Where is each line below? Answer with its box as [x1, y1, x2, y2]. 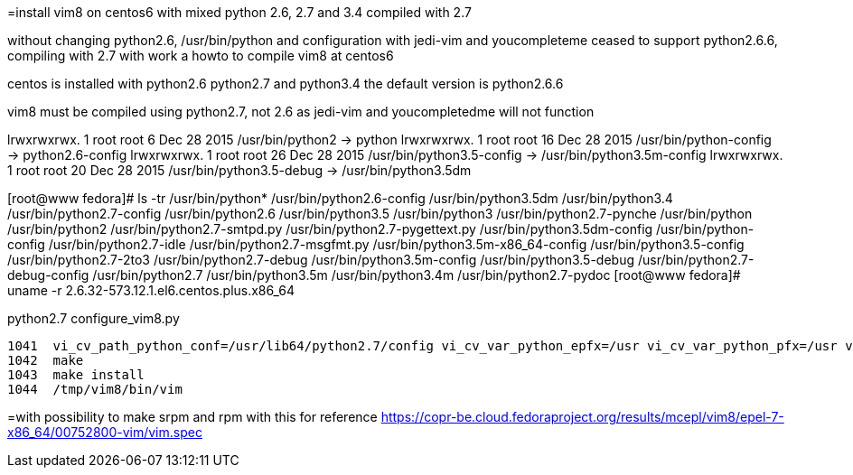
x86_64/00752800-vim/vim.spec [7, 424, 202, 440]
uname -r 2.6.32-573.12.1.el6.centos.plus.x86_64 [7, 283, 295, 298]
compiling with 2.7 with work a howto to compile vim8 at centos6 [7, 48, 394, 63]
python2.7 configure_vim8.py [7, 311, 180, 326]
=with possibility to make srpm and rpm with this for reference [7, 409, 378, 424]
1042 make [7, 353, 84, 368]
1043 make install [7, 368, 145, 382]
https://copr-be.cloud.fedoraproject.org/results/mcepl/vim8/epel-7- [380, 409, 784, 424]
